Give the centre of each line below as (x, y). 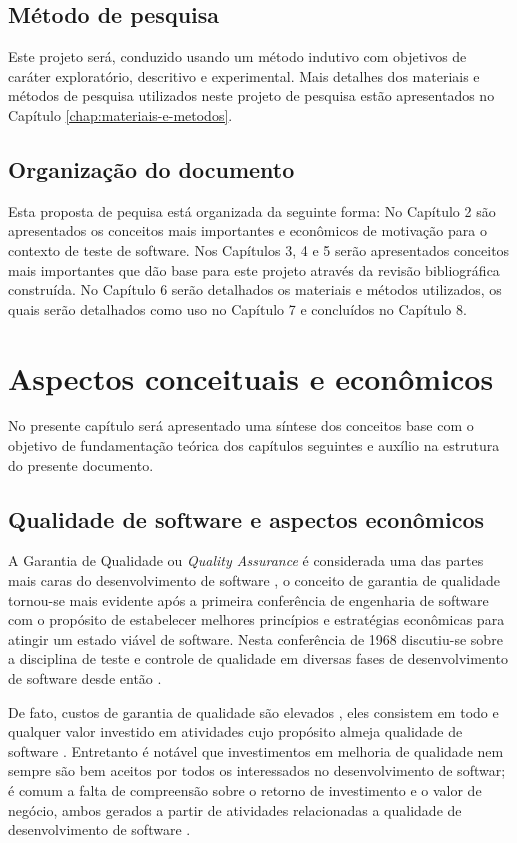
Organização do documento (151, 168)
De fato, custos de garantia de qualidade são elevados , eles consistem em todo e (253, 711)
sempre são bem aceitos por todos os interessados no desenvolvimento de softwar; (257, 770)
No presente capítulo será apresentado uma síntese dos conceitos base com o (241, 425)
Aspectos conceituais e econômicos (251, 377)
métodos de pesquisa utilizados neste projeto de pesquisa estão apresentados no (251, 95)
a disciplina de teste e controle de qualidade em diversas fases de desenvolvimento (258, 658)
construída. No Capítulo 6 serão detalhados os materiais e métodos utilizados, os (255, 289)
